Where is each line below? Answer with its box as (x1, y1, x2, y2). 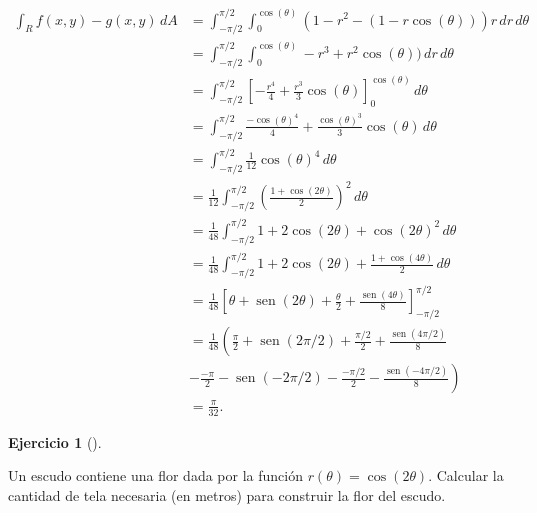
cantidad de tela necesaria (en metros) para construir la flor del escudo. (8, 484, 446, 505)
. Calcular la (428, 465, 504, 486)
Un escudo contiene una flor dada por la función (8, 465, 303, 486)
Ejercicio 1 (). (8, 431, 102, 452)
